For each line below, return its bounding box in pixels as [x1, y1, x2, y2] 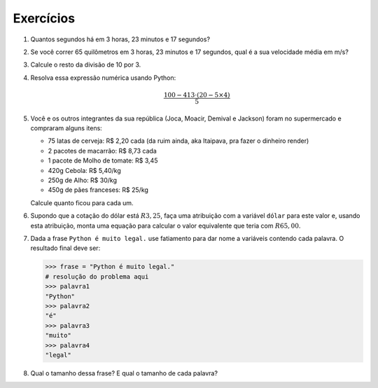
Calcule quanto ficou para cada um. [30, 198, 134, 207]
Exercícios [13, 11, 76, 26]
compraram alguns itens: [30, 124, 103, 132]
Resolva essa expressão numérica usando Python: [30, 74, 176, 82]
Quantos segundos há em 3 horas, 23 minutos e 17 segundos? [30, 35, 210, 43]
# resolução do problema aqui [45, 272, 149, 280]
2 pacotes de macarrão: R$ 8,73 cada [48, 146, 157, 155]
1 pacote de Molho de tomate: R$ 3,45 [48, 156, 158, 165]
